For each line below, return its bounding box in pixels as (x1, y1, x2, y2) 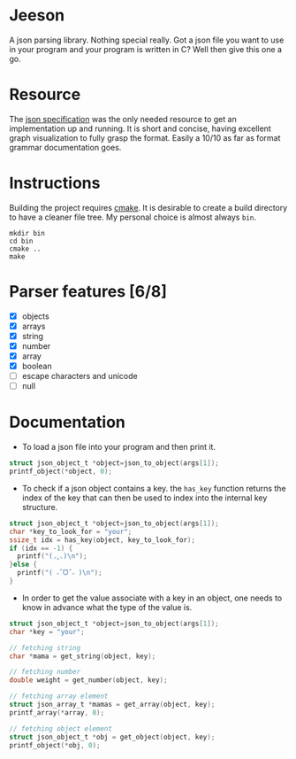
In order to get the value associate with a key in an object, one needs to (21, 592, 283, 603)
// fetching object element (9, 724, 113, 733)
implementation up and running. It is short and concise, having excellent (9, 123, 271, 134)
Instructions (9, 174, 101, 193)
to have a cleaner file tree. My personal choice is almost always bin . (9, 212, 256, 222)
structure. (21, 501, 58, 512)
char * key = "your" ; (9, 627, 86, 636)
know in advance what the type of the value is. (21, 601, 193, 612)
